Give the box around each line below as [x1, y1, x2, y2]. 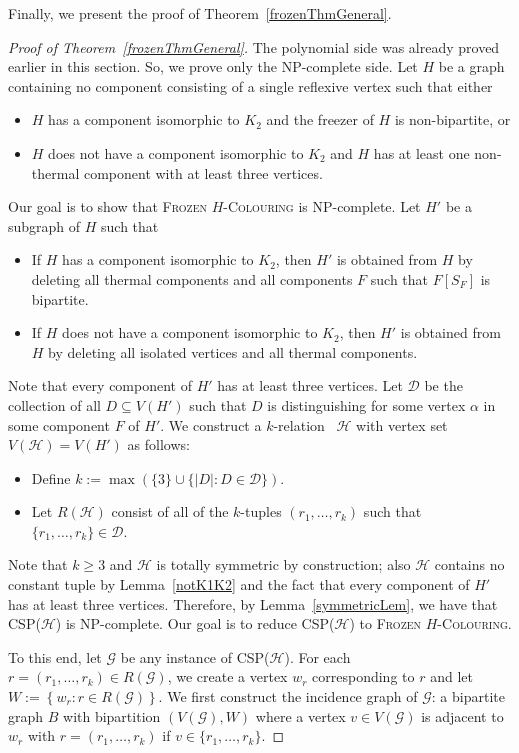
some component [8, 414, 110, 435]
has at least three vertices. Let [217, 375, 403, 396]
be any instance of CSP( [120, 646, 270, 667]
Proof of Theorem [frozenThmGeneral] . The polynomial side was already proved [8, 36, 500, 57]
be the [424, 375, 463, 396]
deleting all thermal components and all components [31, 268, 353, 289]
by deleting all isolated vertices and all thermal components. [48, 341, 418, 362]
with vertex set [356, 414, 448, 435]
